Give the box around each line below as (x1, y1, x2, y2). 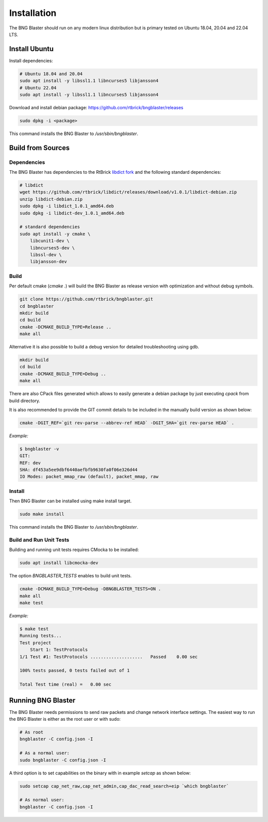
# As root (19, 730, 44, 735)
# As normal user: (19, 797, 65, 803)
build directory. (9, 398, 40, 404)
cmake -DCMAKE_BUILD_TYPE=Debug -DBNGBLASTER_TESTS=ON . (19, 586, 161, 592)
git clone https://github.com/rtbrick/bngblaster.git (19, 296, 153, 302)
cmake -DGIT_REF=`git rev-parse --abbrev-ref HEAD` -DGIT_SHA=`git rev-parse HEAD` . (19, 420, 234, 425)
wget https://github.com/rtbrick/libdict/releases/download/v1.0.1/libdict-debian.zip (19, 189, 237, 195)
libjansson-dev (30, 259, 67, 265)
